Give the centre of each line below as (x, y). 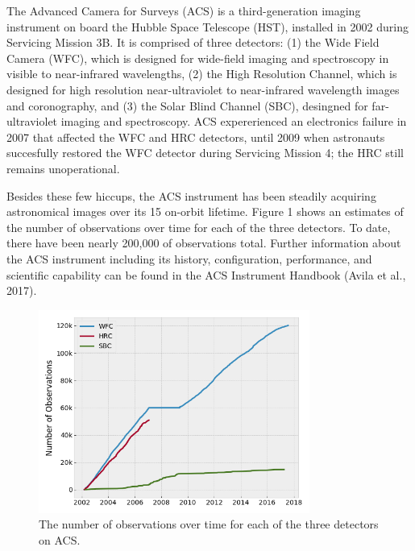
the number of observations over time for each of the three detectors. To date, (199, 227)
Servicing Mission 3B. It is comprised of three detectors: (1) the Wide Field (193, 42)
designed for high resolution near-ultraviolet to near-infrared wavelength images (203, 89)
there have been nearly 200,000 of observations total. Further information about (204, 243)
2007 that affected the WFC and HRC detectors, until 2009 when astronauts (196, 137)
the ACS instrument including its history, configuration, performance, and (189, 258)
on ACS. (60, 539)
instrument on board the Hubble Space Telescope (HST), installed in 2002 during (207, 26)
